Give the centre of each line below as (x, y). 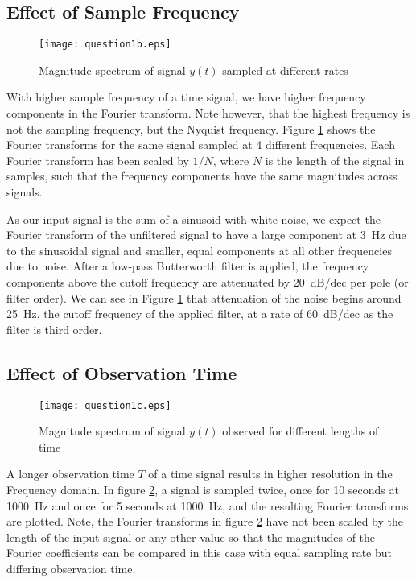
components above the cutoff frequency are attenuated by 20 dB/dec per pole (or (208, 281)
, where (231, 160)
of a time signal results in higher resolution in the (270, 474)
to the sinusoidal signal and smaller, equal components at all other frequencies (199, 250)
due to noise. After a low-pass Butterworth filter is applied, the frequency (188, 266)
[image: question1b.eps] (105, 45)
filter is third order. (54, 329)
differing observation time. (71, 568)
